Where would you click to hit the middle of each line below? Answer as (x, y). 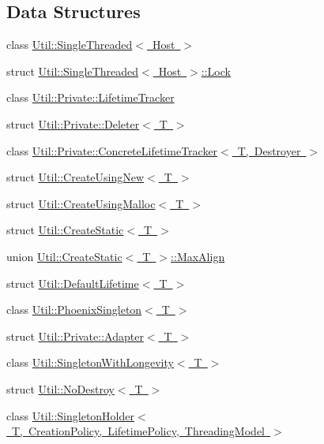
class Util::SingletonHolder (71, 415)
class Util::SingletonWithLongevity (90, 362)
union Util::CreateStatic (64, 256)
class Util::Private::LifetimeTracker (90, 97)
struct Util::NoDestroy (60, 388)
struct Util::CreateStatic (65, 230)
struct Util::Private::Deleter (73, 123)
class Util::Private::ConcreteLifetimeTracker (112, 150)
